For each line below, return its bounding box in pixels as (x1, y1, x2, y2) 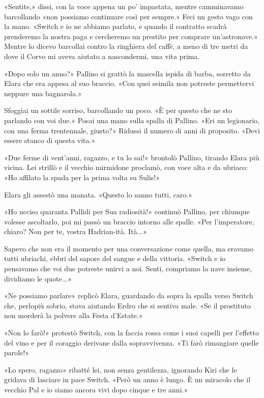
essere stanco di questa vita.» (4, 135, 96, 146)
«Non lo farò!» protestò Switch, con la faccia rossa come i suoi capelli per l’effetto (4, 327, 259, 338)
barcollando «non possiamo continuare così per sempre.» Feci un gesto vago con (4, 11, 253, 21)
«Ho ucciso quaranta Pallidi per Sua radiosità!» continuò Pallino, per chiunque (4, 206, 250, 217)
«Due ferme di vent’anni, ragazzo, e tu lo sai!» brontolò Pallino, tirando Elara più (4, 152, 259, 162)
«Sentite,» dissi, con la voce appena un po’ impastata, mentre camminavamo (4, 1, 244, 11)
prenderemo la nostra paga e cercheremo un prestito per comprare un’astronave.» (4, 31, 258, 41)
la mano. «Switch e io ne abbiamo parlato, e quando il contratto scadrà (4, 21, 227, 32)
